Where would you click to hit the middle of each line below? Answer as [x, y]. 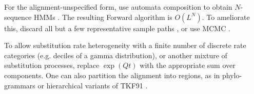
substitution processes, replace [52, 65]
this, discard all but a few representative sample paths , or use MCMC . [117, 28]
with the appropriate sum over [188, 65]
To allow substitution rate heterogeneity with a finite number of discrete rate [125, 45]
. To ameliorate [226, 17]
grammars [20, 85]
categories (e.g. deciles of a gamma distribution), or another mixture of [116, 55]
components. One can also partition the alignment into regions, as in [112, 75]
